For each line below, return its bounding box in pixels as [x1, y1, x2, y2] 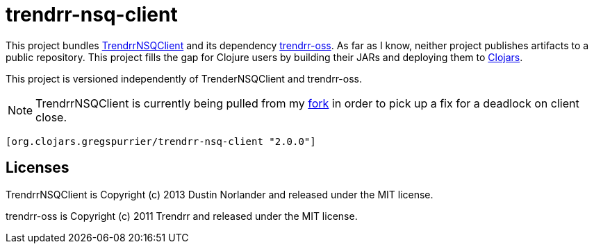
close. [35, 110, 67, 124]
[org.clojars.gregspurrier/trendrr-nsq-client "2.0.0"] [6, 135, 316, 147]
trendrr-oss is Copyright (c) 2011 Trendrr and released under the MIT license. [6, 209, 358, 222]
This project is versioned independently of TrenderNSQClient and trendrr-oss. [6, 72, 362, 85]
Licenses [6, 159, 69, 177]
